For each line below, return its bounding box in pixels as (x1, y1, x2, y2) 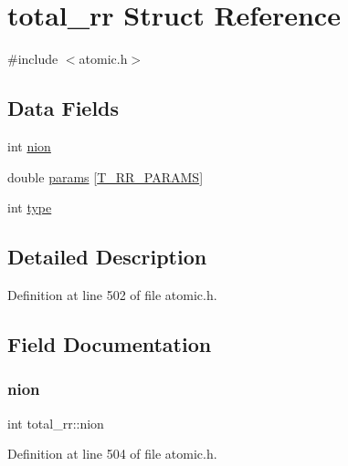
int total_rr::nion (7, 413, 104, 432)
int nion (7, 136, 51, 155)
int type (7, 198, 52, 217)
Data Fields (7, 94, 120, 122)
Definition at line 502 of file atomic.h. (7, 285, 217, 304)
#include (7, 49, 58, 68)
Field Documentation (7, 329, 212, 357)
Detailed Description (7, 243, 207, 271)
